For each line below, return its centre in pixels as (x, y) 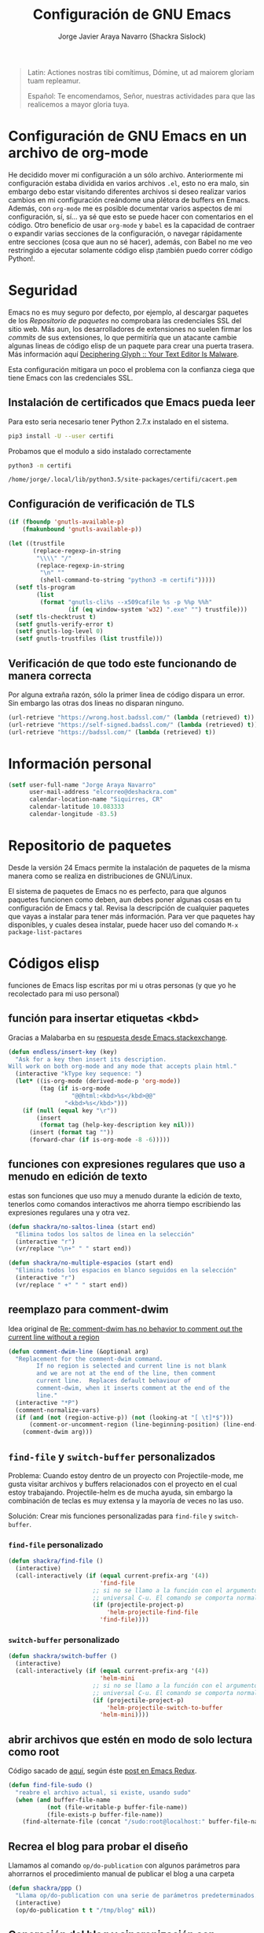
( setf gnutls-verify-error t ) (64, 624)
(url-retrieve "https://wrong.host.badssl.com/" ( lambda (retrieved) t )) (132, 717)
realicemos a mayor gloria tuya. (78, 104)
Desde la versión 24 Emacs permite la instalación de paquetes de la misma (129, 867)
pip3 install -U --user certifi (61, 436)
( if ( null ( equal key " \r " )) (70, 1110)
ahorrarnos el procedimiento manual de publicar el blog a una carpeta (121, 1874)
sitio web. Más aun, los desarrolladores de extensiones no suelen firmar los (130, 329)
